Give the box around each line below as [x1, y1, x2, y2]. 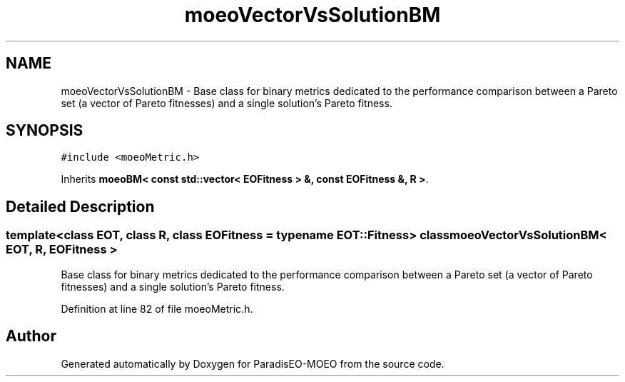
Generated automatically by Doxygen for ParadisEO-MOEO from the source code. [61, 357, 444, 370]
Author [6, 327, 56, 346]
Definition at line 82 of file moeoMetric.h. [61, 302, 253, 315]
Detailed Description [6, 197, 155, 216]
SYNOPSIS [6, 121, 83, 140]
